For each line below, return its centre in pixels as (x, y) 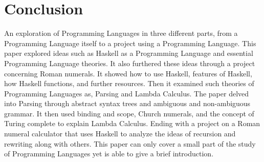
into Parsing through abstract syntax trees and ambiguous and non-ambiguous (127, 103)
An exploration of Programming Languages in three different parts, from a (121, 33)
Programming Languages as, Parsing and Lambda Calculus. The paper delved (127, 93)
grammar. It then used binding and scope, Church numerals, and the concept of (129, 113)
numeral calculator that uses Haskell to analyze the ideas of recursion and (120, 134)
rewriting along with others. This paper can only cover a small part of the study (130, 143)
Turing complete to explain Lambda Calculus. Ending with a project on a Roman (132, 123)
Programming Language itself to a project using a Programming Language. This (130, 43)
